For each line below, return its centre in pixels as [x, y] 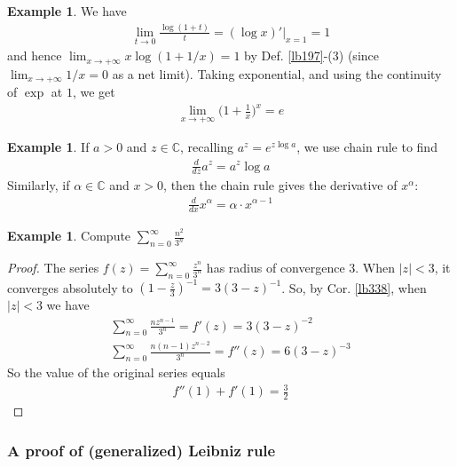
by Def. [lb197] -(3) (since [311, 55]
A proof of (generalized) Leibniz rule [142, 450]
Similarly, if [39, 185]
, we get [94, 92]
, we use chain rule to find [367, 147]
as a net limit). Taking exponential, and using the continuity [277, 73]
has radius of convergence [276, 268]
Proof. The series [53, 268]
